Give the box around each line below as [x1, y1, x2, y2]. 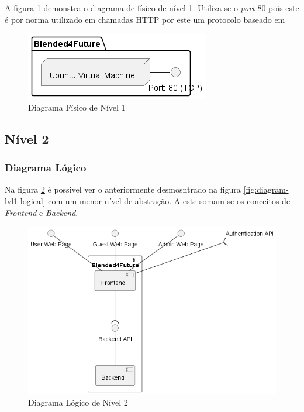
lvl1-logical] [5, 194, 46, 207]
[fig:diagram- [243, 183, 289, 195]
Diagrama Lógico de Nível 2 [28, 396, 128, 408]
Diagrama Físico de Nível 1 [28, 101, 126, 113]
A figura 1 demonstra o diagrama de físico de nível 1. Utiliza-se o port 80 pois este [5, 2, 299, 13]
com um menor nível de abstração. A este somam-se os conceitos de [48, 194, 291, 207]
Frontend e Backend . [5, 206, 78, 218]
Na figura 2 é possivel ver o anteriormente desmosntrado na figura [5, 183, 241, 195]
